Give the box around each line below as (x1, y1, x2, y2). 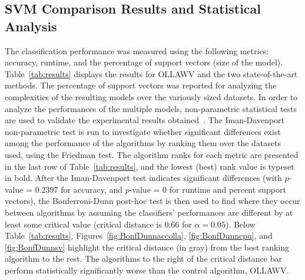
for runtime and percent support (169, 183, 286, 195)
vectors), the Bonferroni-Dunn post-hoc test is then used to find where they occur (5, 195, 300, 207)
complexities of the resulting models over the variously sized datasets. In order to (5, 90, 298, 103)
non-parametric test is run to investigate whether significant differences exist (5, 125, 281, 137)
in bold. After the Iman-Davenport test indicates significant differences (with (5, 172, 282, 184)
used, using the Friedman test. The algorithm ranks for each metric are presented (5, 148, 299, 160)
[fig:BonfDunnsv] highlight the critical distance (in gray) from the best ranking (5, 241, 290, 253)
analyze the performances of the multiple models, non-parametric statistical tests (5, 102, 297, 114)
